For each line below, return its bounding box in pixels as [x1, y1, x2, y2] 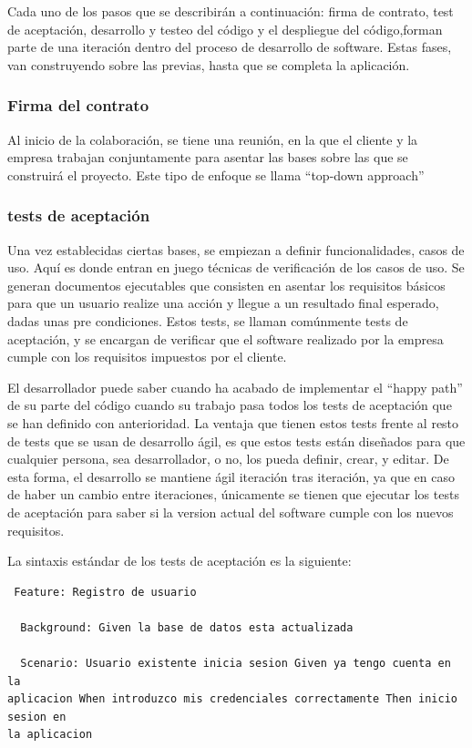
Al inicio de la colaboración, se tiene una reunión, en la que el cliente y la [7, 129, 418, 149]
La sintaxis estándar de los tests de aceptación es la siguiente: [7, 551, 352, 570]
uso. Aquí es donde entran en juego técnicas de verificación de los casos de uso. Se [7, 258, 465, 277]
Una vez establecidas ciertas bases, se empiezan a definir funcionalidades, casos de [7, 240, 465, 259]
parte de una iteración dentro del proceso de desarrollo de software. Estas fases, [7, 37, 452, 56]
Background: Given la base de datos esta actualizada [20, 620, 354, 634]
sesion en [7, 710, 67, 723]
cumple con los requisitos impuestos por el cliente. [7, 347, 287, 366]
